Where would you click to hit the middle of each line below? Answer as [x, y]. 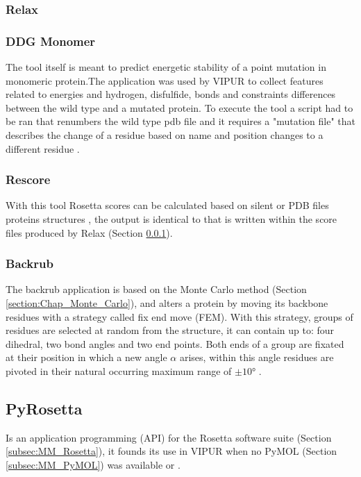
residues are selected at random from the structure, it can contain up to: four [170, 330]
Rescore [28, 179]
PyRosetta [44, 408]
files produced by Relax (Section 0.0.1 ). [89, 232]
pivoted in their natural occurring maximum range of [119, 371]
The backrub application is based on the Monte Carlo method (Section [156, 289]
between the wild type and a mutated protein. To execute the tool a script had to [179, 107]
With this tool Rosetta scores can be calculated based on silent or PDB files [167, 205]
